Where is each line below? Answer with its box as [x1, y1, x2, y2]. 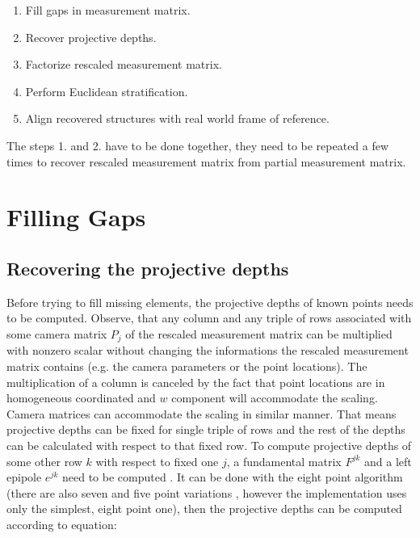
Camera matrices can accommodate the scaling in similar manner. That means [6, 405, 397, 422]
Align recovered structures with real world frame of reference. [25, 110, 330, 127]
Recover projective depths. [25, 28, 157, 45]
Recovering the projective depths [6, 255, 289, 280]
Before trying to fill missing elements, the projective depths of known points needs [6, 293, 414, 310]
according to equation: [6, 515, 117, 532]
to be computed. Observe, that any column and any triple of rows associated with [6, 309, 412, 326]
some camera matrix [6, 325, 107, 342]
